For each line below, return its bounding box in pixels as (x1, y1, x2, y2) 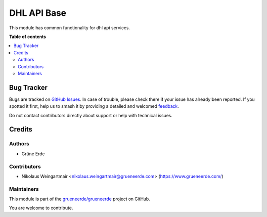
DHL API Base (9, 7, 67, 18)
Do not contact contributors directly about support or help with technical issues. (9, 112, 173, 118)
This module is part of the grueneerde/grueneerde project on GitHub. (9, 196, 150, 202)
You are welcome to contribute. (9, 205, 73, 211)
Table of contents (9, 34, 46, 40)
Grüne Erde (21, 151, 45, 157)
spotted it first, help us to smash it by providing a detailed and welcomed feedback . (9, 103, 179, 109)
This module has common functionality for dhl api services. (9, 25, 130, 31)
